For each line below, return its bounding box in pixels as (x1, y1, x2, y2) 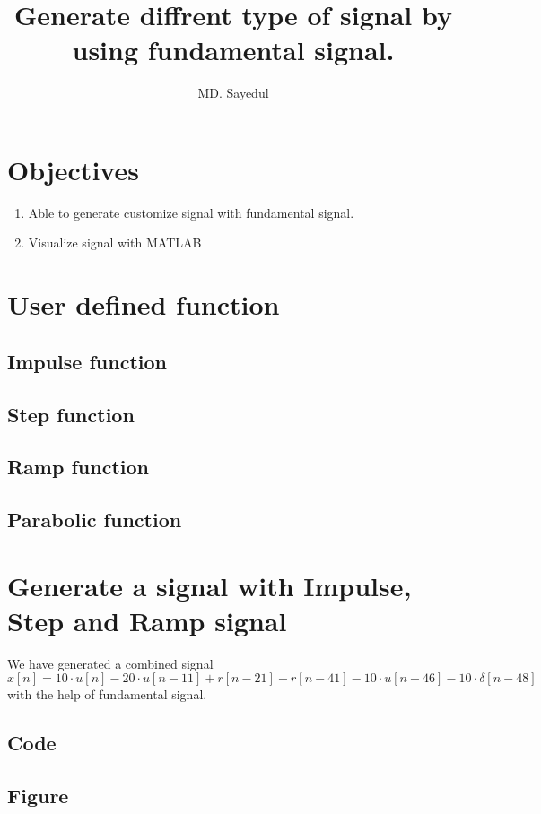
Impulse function (7, 347, 167, 375)
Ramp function (7, 453, 149, 481)
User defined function (7, 286, 280, 323)
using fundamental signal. (72, 31, 395, 68)
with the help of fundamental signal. (7, 685, 207, 704)
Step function (7, 400, 135, 428)
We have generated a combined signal (7, 654, 214, 672)
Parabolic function (7, 506, 182, 533)
